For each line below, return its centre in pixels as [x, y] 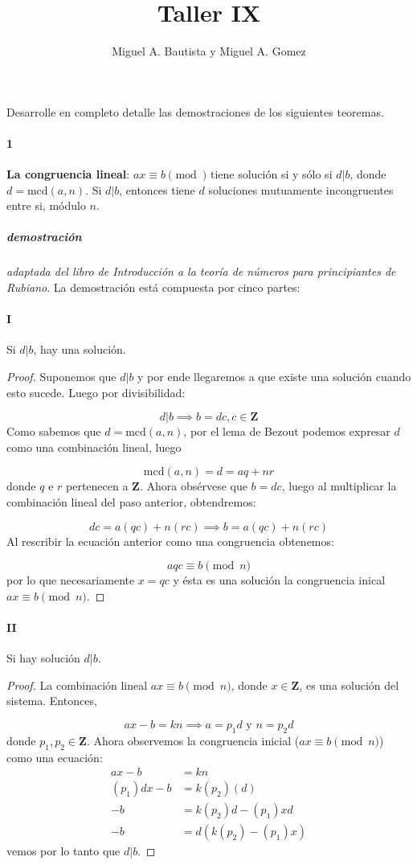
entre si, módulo [46, 205]
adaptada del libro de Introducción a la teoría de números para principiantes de [201, 271]
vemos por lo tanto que [63, 851]
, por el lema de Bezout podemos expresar [287, 431]
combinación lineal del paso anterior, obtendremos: [131, 502]
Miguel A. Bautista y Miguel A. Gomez [209, 51]
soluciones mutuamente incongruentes [301, 189]
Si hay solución [43, 658]
